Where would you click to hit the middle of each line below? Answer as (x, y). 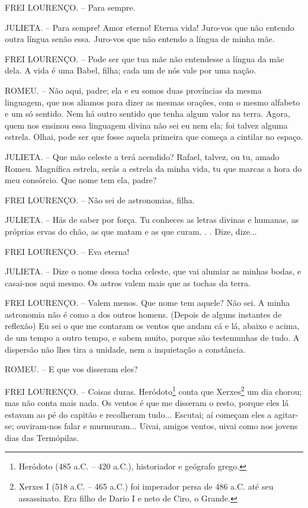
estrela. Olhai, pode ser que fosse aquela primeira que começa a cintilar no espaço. (154, 137)
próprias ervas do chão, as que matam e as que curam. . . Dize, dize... (131, 231)
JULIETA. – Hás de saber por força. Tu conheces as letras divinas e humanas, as (152, 220)
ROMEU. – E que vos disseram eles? (71, 369)
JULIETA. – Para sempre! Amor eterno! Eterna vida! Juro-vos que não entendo (150, 27)
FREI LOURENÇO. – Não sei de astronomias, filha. (100, 199)
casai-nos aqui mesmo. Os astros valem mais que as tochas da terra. (128, 282)
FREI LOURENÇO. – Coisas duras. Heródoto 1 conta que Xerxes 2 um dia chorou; (153, 390)
